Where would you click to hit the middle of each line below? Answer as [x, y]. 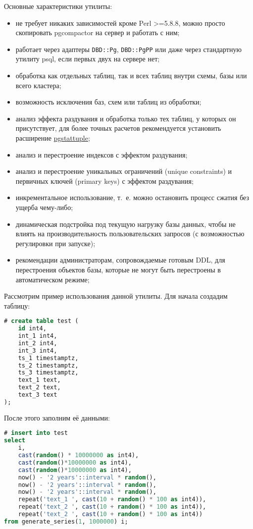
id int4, [32, 329]
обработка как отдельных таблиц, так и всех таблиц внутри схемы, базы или [131, 76]
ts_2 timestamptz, [48, 365]
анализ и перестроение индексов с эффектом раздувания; [101, 154]
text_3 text [38, 395]
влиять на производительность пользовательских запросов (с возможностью [130, 234]
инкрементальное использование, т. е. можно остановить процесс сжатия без [132, 197]
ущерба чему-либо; [44, 207]
